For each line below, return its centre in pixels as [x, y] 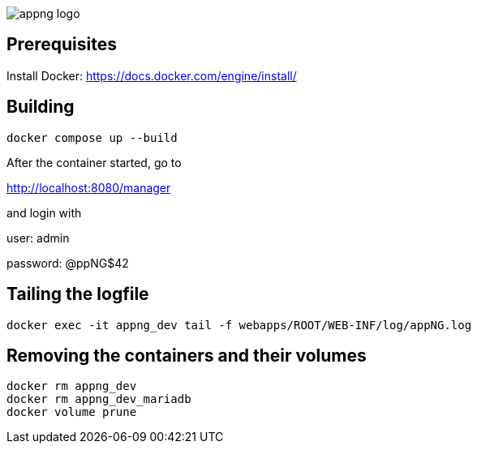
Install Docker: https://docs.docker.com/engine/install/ [152, 75]
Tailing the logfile [78, 294]
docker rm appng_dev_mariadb [99, 399]
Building [41, 107]
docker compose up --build [92, 137]
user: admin [38, 238]
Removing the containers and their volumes [187, 355]
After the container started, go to [94, 162]
